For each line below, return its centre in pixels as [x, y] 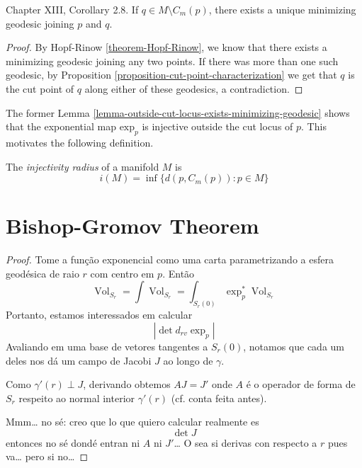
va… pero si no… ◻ [47, 456]
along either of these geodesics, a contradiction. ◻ [194, 88]
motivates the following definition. [80, 142]
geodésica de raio [43, 273]
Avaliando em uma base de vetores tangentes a [107, 346]
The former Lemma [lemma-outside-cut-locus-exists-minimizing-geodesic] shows [178, 112]
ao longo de [188, 360]
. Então [179, 273]
